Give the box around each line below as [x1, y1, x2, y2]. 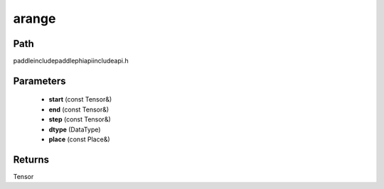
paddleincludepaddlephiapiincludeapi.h [13, 57, 129, 65]
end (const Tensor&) [48, 105, 110, 114]
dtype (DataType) [48, 125, 101, 134]
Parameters [13, 75, 66, 87]
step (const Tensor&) [48, 115, 112, 124]
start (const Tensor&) [48, 95, 112, 104]
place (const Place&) [48, 135, 110, 144]
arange [13, 11, 56, 26]
